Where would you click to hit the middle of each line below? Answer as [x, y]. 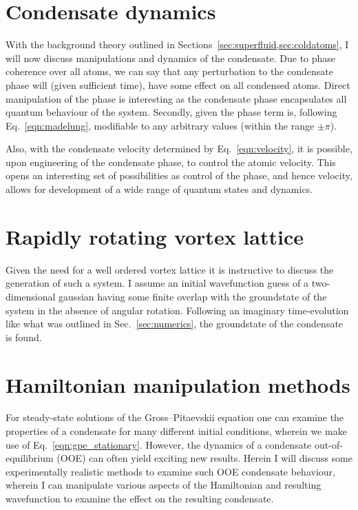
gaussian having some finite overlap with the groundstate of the [193, 296]
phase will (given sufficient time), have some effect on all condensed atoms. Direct [178, 84]
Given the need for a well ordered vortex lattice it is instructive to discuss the [170, 269]
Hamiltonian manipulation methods [178, 384]
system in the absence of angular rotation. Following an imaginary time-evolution [177, 310]
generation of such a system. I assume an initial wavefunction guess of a [157, 283]
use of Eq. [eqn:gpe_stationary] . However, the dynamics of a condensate [159, 444]
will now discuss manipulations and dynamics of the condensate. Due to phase [171, 58]
